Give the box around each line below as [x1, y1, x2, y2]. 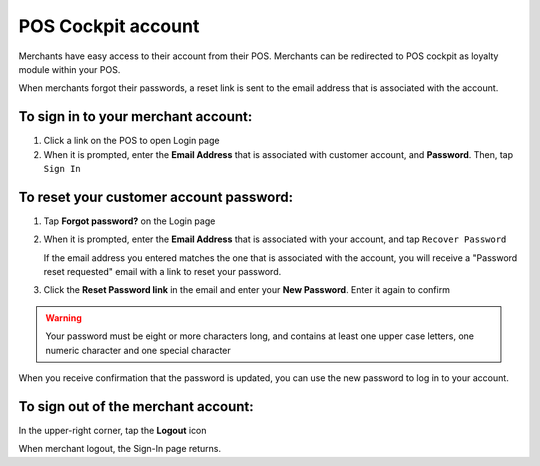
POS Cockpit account [18, 15, 200, 37]
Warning [45, 311, 82, 324]
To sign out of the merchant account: [18, 398, 254, 415]
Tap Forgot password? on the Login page [43, 215, 216, 227]
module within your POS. [18, 63, 121, 75]
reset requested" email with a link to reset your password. [43, 266, 282, 278]
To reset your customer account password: [18, 188, 294, 205]
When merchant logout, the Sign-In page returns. [18, 443, 222, 455]
